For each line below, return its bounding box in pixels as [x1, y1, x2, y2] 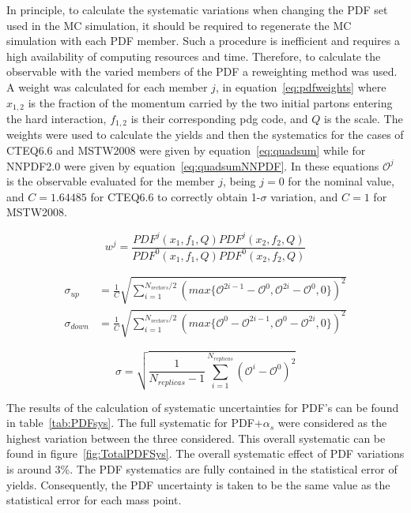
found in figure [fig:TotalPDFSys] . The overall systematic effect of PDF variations [6, 445, 405, 462]
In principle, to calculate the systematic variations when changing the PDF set [6, 2, 388, 17]
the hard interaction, [6, 110, 107, 127]
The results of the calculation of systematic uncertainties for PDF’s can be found [6, 399, 399, 415]
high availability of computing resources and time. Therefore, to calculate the [6, 47, 381, 64]
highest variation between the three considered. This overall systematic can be [6, 429, 386, 446]
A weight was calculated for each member [6, 78, 208, 95]
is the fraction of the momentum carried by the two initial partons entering [28, 94, 393, 110]
